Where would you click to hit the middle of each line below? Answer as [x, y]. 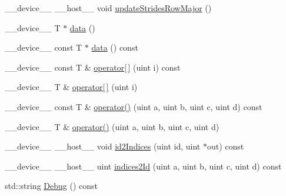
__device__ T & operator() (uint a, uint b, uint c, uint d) [112, 126]
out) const [225, 146]
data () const [115, 47]
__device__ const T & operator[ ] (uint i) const [93, 67]
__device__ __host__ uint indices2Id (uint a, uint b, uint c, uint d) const [143, 166]
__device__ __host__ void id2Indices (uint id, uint [103, 146]
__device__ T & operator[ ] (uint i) [71, 87]
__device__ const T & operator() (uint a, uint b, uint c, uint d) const [134, 106]
